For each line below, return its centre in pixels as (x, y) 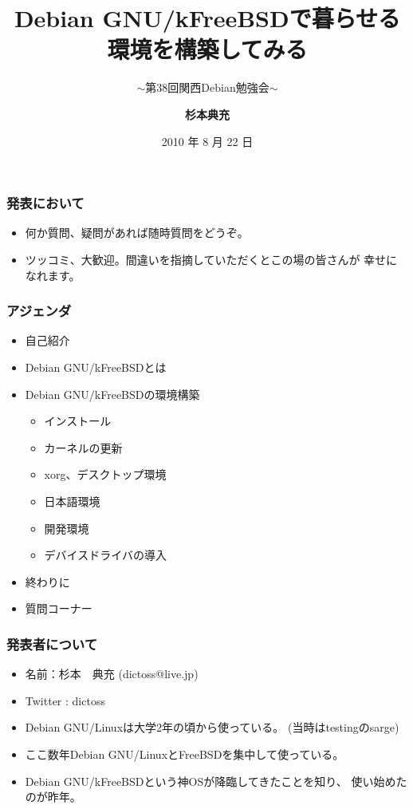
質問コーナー (59, 608)
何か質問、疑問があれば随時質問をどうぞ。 (137, 233)
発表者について (52, 643)
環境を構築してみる (207, 49)
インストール (78, 421)
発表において (45, 203)
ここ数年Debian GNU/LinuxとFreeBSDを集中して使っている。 (185, 754)
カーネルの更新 (83, 447)
